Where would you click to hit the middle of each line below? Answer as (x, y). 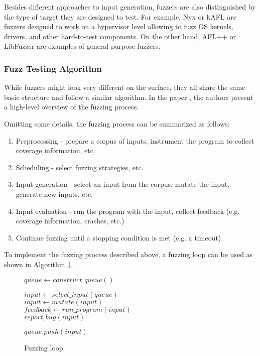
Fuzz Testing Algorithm (53, 68)
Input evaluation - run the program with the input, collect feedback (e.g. (128, 211)
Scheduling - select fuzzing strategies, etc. (80, 167)
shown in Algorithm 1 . (39, 264)
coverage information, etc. (55, 150)
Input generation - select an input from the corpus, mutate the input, (123, 184)
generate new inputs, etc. (54, 194)
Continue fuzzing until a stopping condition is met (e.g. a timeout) (118, 237)
